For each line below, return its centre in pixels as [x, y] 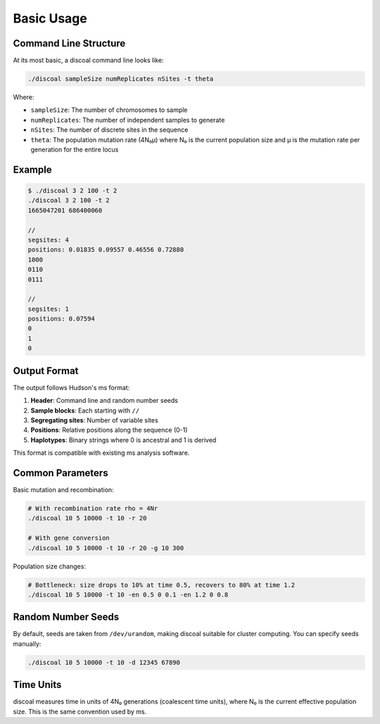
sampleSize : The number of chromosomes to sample [109, 110]
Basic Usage [50, 18]
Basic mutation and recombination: [63, 489]
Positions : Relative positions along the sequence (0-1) [109, 430]
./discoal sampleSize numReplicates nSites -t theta [121, 79]
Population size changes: [49, 566]
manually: [27, 644]
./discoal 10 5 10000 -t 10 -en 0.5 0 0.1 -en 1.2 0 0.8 [128, 594]
